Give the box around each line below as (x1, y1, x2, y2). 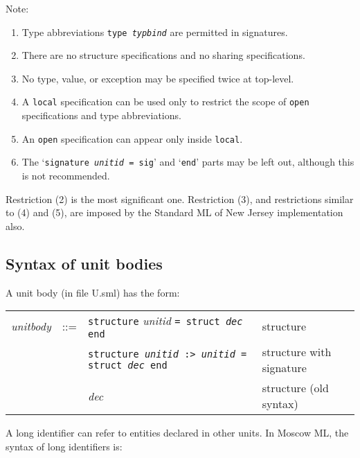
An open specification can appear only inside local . (21, 131, 243, 146)
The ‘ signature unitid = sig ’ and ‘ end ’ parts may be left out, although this (21, 155, 354, 169)
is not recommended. (21, 168, 110, 182)
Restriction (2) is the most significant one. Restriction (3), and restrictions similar (6, 191, 354, 206)
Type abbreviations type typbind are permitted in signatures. (21, 24, 288, 39)
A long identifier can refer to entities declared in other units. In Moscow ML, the (6, 425, 349, 440)
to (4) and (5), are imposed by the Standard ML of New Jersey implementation (6, 205, 343, 220)
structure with (262, 344, 332, 360)
